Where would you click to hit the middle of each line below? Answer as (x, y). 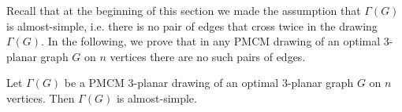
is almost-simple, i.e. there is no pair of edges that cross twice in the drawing (192, 25)
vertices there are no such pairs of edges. (208, 56)
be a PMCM (94, 83)
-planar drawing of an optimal (206, 83)
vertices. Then (41, 98)
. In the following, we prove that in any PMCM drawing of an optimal (211, 41)
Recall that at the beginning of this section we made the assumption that (184, 10)
